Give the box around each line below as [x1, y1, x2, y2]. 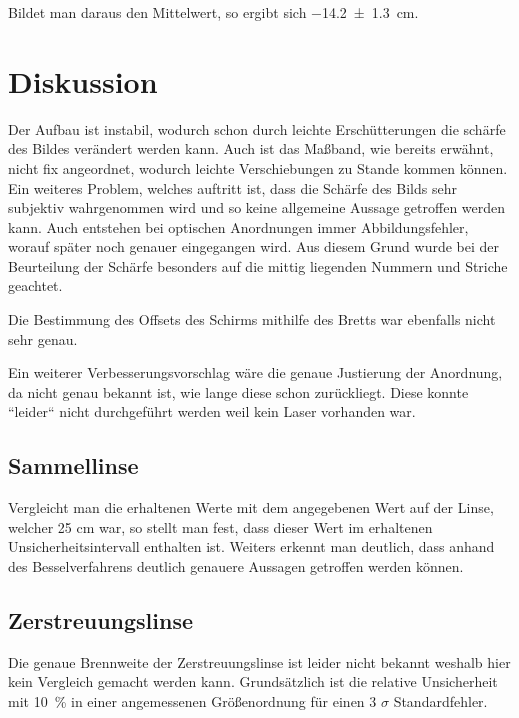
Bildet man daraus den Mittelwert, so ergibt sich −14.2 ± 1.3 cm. [8, 2, 419, 22]
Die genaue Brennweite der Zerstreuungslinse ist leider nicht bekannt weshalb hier [8, 651, 511, 672]
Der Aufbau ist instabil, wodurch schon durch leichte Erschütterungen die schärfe [8, 118, 506, 139]
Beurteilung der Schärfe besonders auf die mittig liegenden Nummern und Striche [8, 255, 508, 276]
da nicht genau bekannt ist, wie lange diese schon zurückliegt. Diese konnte [8, 381, 469, 402]
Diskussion [8, 60, 158, 101]
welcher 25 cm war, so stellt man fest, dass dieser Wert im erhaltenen [8, 516, 433, 537]
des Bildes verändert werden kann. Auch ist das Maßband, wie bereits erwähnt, [8, 138, 494, 159]
